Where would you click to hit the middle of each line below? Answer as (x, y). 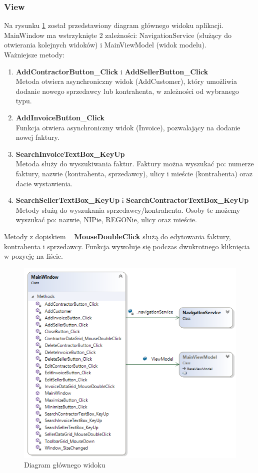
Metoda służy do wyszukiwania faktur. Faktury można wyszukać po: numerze (135, 164)
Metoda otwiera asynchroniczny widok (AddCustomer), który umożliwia (126, 81)
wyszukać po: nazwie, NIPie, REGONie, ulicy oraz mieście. (106, 220)
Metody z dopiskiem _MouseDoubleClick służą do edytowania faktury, (117, 236)
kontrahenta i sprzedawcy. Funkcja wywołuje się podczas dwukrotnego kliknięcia (127, 246)
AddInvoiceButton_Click (60, 117)
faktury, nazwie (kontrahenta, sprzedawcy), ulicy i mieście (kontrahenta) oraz (134, 173)
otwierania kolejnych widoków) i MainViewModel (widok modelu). (105, 45)
